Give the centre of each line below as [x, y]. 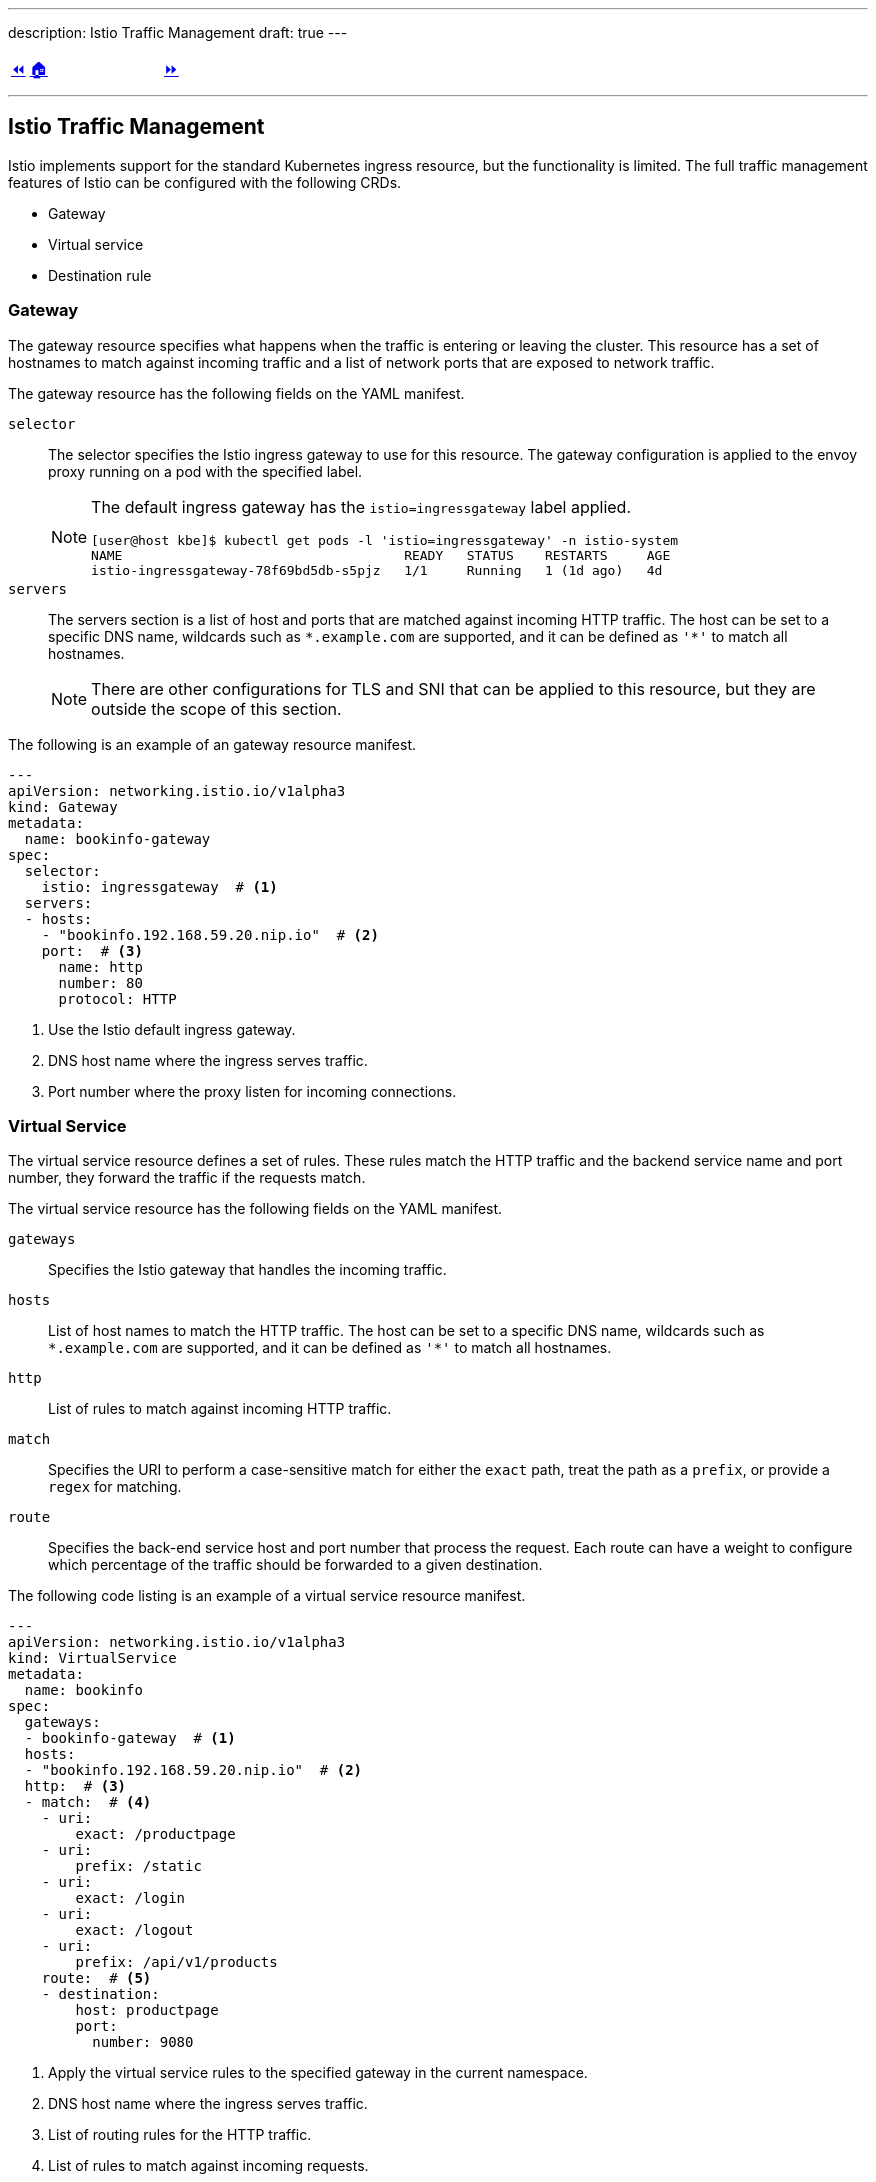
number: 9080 [143, 2042]
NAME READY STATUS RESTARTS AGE [381, 555]
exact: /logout [134, 1930]
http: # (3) [75, 1786]
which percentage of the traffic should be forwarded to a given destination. [295, 1565]
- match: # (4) [88, 1802]
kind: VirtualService [92, 1658]
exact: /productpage [155, 1834]
